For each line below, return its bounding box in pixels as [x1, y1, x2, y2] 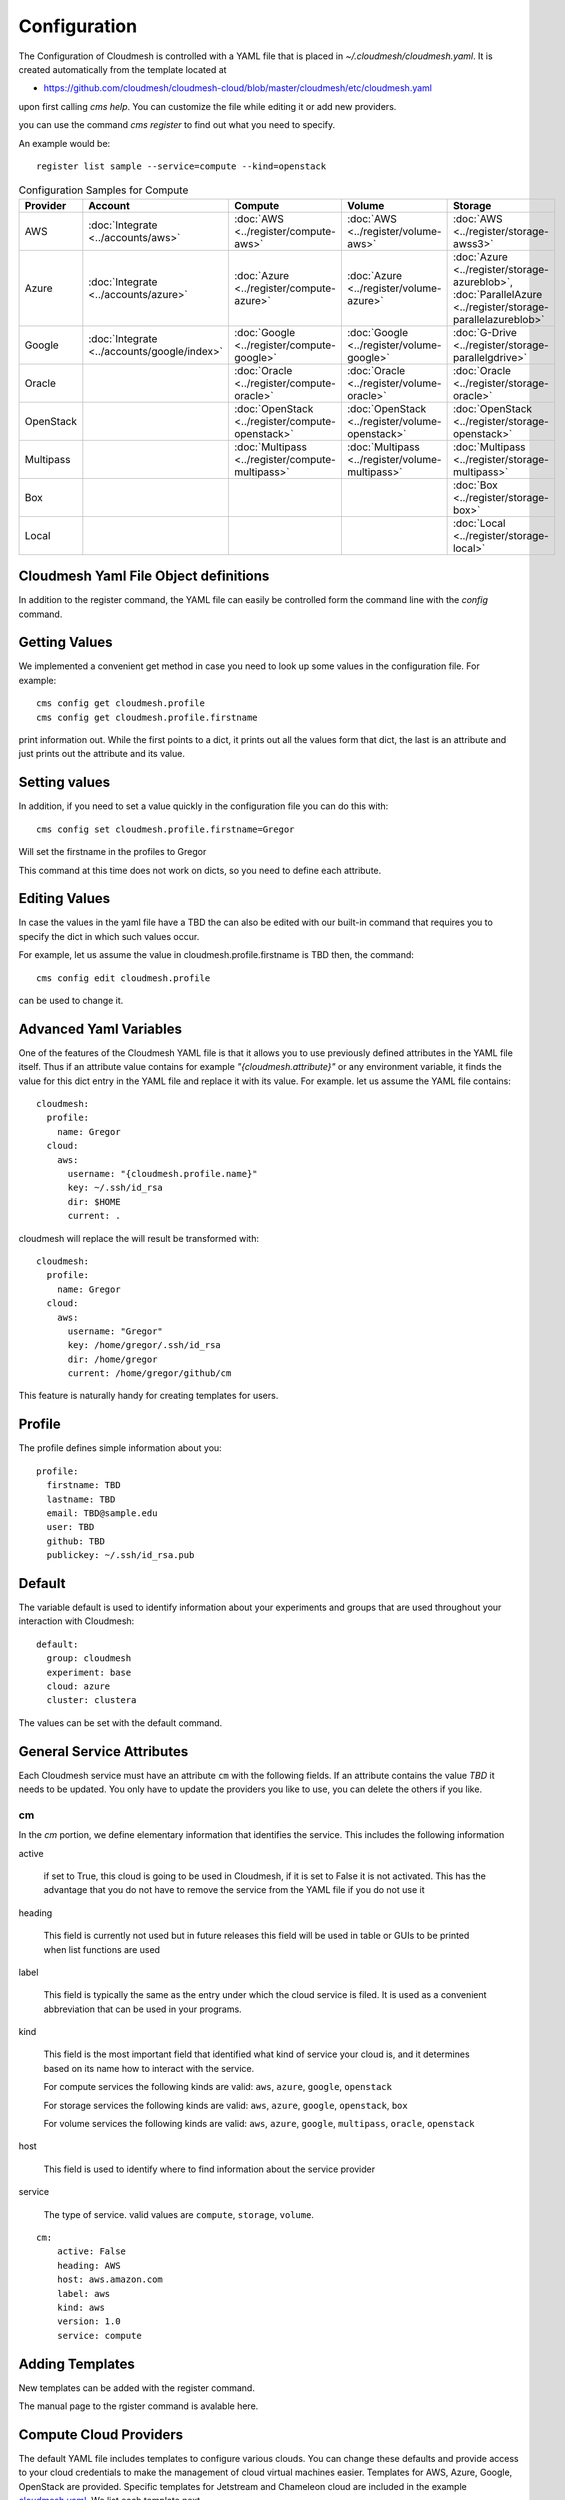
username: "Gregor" [67, 1325, 164, 1337]
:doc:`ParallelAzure [452, 287, 543, 301]
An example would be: [18, 137, 111, 149]
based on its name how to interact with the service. [43, 2062, 255, 2074]
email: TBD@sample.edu [46, 1507, 158, 1519]
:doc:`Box [452, 478, 499, 492]
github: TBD [46, 1535, 105, 1547]
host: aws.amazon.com [56, 2274, 164, 2285]
